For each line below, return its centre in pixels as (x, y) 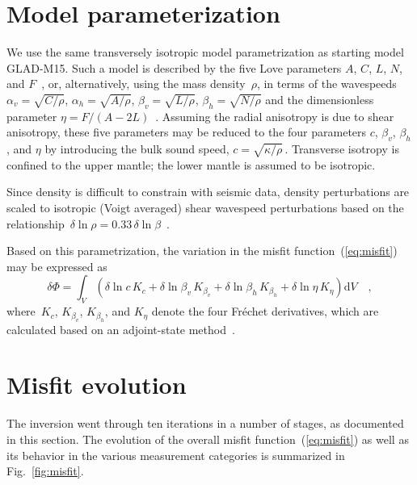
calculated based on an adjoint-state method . (121, 329)
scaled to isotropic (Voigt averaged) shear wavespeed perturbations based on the (205, 208)
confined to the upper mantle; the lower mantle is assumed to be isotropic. (191, 164)
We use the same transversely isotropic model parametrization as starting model (205, 52)
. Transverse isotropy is (342, 149)
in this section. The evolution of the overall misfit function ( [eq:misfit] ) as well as (208, 439)
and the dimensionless (320, 99)
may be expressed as (57, 266)
